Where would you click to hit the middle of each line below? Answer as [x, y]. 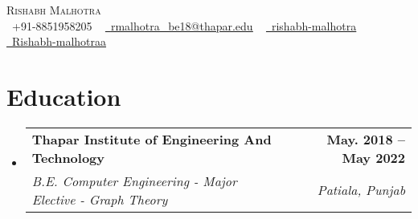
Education [64, 96]
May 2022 [373, 157]
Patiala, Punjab [361, 190]
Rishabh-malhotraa [59, 41]
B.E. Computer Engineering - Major [134, 180]
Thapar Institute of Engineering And [152, 139]
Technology [68, 157]
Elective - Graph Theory [100, 199]
